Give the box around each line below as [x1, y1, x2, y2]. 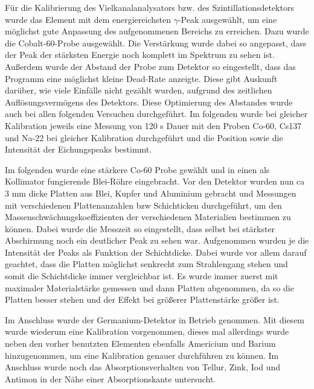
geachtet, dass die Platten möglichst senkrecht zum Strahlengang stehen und [5, 258, 288, 270]
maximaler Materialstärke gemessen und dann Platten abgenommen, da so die [5, 281, 294, 294]
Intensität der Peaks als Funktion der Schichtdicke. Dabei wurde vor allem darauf [5, 245, 307, 258]
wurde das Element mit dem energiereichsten [5, 13, 171, 25]
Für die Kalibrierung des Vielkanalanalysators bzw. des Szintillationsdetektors [5, 1, 294, 13]
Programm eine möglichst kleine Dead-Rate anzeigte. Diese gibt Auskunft [5, 72, 278, 84]
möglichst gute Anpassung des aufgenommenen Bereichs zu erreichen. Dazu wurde [5, 25, 309, 37]
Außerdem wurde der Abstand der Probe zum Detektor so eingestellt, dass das [5, 60, 296, 72]
